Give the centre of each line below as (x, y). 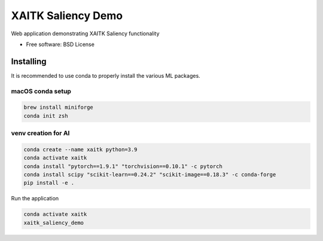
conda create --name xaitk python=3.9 (80, 149)
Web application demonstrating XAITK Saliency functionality (85, 33)
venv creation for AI (40, 133)
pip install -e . (49, 183)
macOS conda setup (41, 91)
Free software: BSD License (60, 44)
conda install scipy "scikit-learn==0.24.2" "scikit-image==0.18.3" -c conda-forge (150, 175)
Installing (29, 61)
